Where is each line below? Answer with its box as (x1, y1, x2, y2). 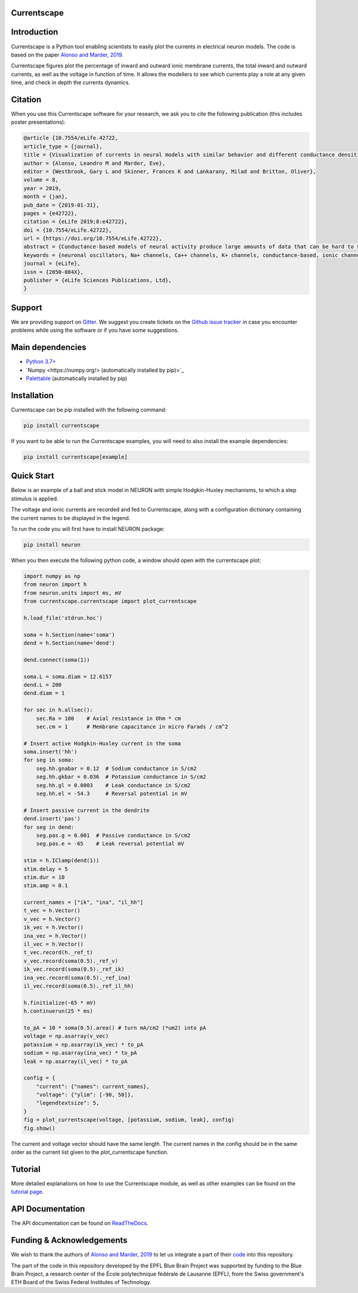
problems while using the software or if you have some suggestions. (11, 326, 179, 334)
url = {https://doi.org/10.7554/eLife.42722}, (23, 235, 162, 242)
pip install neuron (23, 541, 81, 548)
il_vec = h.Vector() (23, 941, 84, 947)
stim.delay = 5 (23, 866, 68, 872)
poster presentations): (11, 118, 66, 126)
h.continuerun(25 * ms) (23, 1008, 94, 1014)
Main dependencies (11, 343, 87, 353)
